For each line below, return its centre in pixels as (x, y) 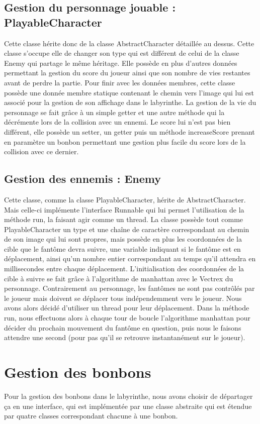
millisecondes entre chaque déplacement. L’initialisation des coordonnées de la (124, 269)
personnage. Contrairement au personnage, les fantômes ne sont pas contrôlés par (129, 288)
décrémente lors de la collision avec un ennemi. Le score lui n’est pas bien (117, 122)
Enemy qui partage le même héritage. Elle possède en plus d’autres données (121, 63)
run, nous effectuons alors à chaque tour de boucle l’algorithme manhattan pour (127, 318)
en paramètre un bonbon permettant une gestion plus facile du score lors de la (125, 141)
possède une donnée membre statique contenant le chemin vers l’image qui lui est (129, 92)
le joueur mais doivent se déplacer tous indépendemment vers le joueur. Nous (123, 298)
